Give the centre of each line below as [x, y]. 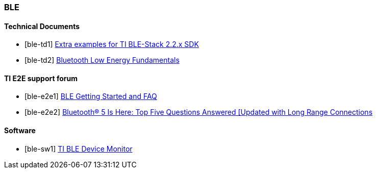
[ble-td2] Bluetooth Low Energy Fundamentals [102, 60]
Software [20, 131]
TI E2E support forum [41, 78]
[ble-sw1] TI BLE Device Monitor [79, 149]
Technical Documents [42, 26]
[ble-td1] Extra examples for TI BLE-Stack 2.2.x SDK [112, 44]
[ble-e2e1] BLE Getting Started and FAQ [91, 96]
